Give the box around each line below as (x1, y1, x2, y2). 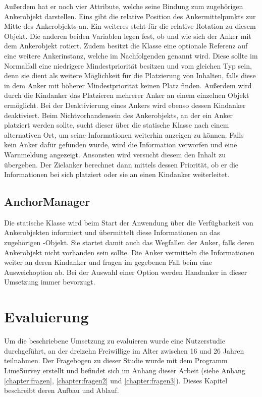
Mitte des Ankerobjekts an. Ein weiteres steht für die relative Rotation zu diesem (4, 21, 256, 31)
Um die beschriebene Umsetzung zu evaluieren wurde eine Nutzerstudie (4, 335, 225, 346)
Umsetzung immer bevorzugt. (4, 276, 95, 287)
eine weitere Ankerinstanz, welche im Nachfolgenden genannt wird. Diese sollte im (4, 50, 258, 61)
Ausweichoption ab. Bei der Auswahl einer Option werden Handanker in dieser (4, 266, 247, 277)
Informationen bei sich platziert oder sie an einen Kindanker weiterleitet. (4, 169, 230, 180)
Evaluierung (4, 306, 89, 327)
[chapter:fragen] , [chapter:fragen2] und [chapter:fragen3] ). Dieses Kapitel (4, 375, 228, 385)
